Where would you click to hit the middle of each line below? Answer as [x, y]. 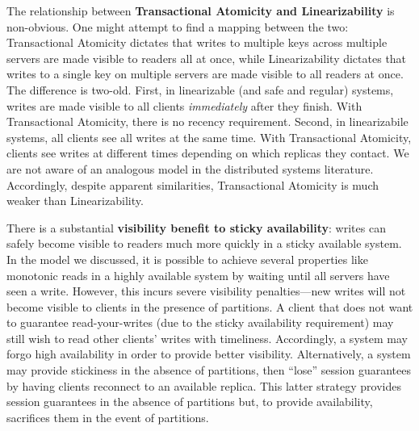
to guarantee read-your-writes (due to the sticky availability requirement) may [200, 322]
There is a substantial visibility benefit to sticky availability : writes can [196, 227]
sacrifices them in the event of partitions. [108, 417]
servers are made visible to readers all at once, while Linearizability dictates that [207, 58]
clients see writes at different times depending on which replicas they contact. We [208, 153]
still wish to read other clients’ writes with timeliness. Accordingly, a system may [207, 338]
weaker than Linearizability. [75, 201]
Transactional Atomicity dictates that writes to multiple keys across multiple [197, 42]
